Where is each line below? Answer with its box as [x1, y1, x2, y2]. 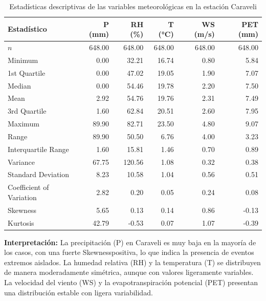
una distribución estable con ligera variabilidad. [4, 287, 153, 297]
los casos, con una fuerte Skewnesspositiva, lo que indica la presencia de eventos [4, 247, 254, 257]
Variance [8, 156, 35, 167]
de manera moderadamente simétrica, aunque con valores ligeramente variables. [4, 267, 254, 277]
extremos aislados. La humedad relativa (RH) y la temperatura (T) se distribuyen [4, 256, 261, 267]
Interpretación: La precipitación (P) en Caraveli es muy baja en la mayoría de [4, 236, 256, 247]
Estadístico [8, 24, 47, 34]
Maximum [8, 118, 39, 129]
